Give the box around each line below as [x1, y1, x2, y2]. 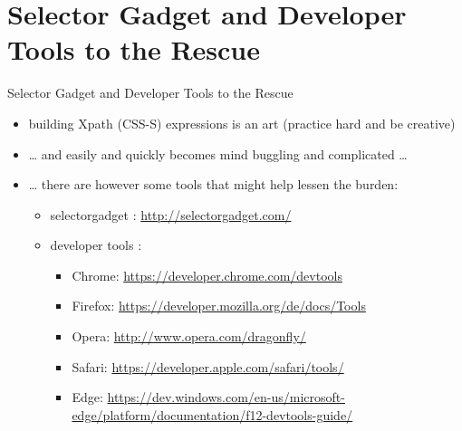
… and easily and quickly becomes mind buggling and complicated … [28, 144, 408, 163]
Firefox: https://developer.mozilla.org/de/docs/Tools [72, 296, 366, 315]
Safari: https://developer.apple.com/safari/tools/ [72, 357, 344, 376]
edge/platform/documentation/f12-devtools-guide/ [72, 405, 353, 424]
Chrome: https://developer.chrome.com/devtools [72, 265, 342, 284]
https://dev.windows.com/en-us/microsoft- [107, 388, 345, 407]
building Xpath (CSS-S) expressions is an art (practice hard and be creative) [28, 113, 456, 132]
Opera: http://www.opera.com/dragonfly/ [72, 327, 306, 346]
